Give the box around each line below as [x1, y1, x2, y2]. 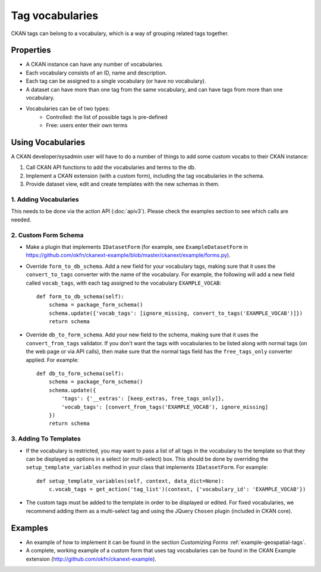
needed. [11, 216, 32, 223]
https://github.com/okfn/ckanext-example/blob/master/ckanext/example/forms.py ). [26, 252, 231, 259]
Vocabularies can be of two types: [26, 105, 110, 112]
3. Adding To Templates [11, 435, 81, 443]
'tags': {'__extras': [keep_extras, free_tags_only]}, [61, 395, 225, 402]
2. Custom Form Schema [11, 231, 84, 239]
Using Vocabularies [11, 137, 86, 147]
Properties [11, 45, 51, 55]
